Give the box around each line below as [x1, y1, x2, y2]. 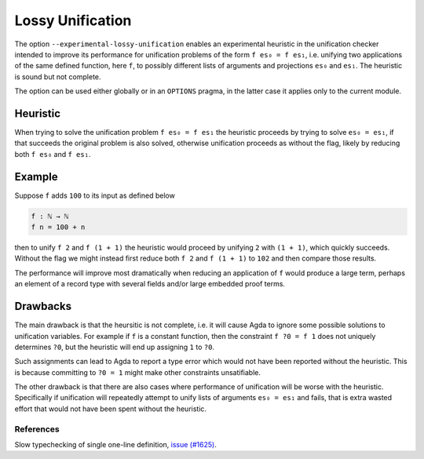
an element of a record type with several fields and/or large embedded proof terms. [14, 279, 286, 289]
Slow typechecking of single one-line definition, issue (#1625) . [14, 440, 217, 450]
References [14, 424, 60, 435]
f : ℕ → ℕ [31, 212, 69, 220]
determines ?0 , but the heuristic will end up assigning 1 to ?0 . [14, 342, 215, 352]
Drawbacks [14, 300, 72, 313]
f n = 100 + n [31, 223, 86, 231]
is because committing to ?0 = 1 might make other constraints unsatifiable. [14, 367, 261, 377]
